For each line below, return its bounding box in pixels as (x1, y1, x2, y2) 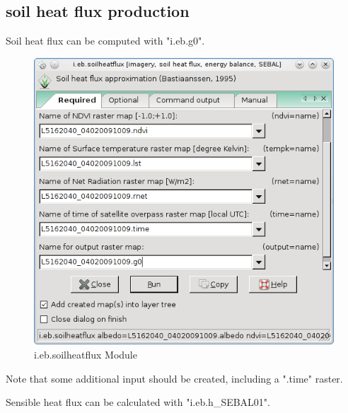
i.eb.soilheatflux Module (34, 347, 137, 361)
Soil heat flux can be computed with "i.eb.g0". (6, 33, 205, 48)
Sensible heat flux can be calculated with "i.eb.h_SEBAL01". (6, 395, 270, 409)
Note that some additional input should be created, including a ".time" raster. (6, 371, 343, 385)
